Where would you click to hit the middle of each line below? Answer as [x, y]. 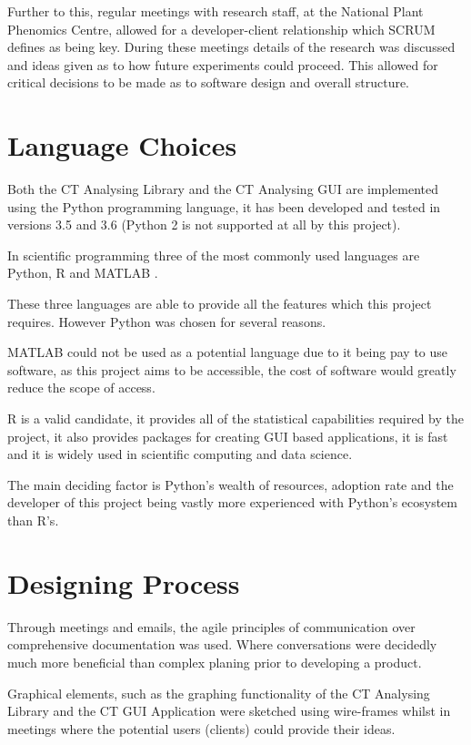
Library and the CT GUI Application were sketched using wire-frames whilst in [229, 711]
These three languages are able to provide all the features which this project [220, 304]
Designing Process [124, 582]
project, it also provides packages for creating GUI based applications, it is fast [228, 436]
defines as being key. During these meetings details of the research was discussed [231, 47]
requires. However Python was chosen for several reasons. [167, 321]
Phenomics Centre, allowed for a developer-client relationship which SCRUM [221, 29]
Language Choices [122, 145]
